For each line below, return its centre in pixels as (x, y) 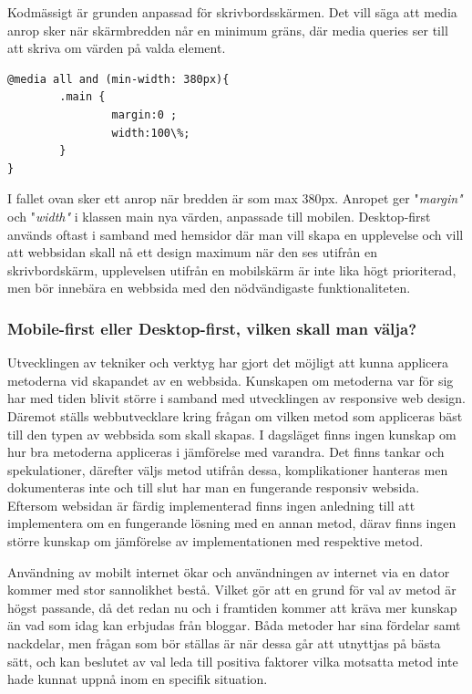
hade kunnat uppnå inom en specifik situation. (138, 679)
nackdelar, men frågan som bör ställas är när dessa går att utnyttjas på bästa (224, 643)
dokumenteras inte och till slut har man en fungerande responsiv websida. (214, 487)
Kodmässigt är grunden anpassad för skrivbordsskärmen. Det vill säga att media (232, 12)
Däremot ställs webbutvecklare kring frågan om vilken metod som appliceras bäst (235, 415)
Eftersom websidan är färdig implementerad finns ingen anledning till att (211, 505)
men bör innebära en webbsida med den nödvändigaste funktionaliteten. (209, 288)
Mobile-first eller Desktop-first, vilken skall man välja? (212, 328)
